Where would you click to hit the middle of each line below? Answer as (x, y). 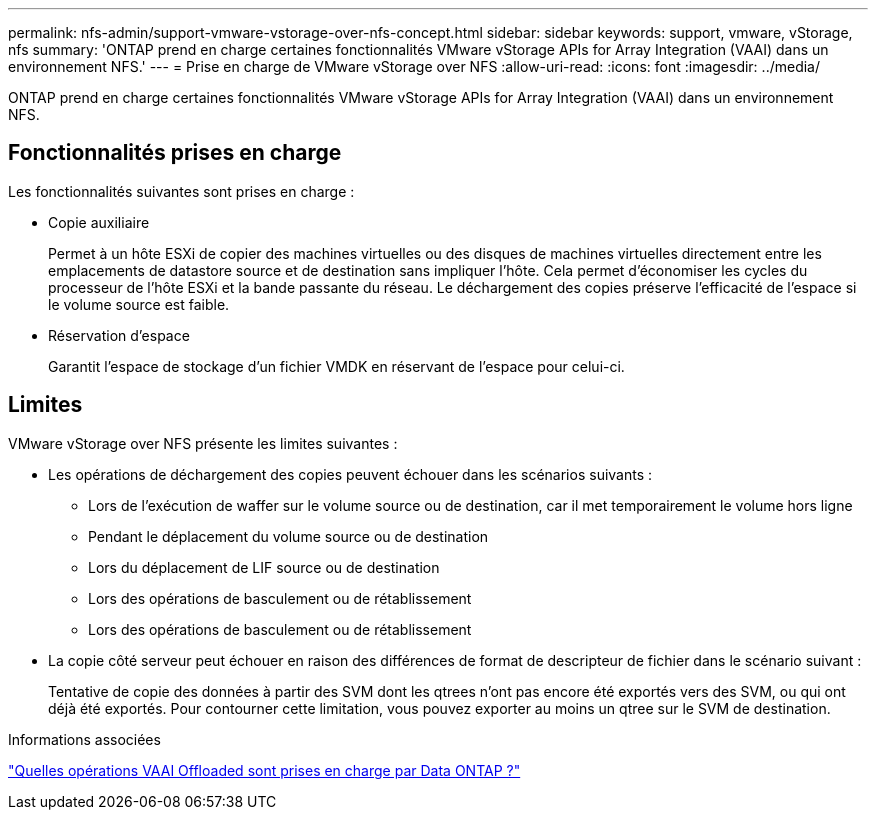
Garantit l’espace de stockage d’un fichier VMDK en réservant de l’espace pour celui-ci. (336, 366)
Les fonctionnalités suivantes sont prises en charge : (181, 191)
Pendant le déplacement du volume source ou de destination (288, 536)
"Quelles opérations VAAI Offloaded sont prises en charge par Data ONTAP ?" (264, 770)
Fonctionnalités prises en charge (175, 153)
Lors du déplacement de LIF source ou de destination (264, 567)
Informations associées (84, 739)
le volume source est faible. (139, 304)
